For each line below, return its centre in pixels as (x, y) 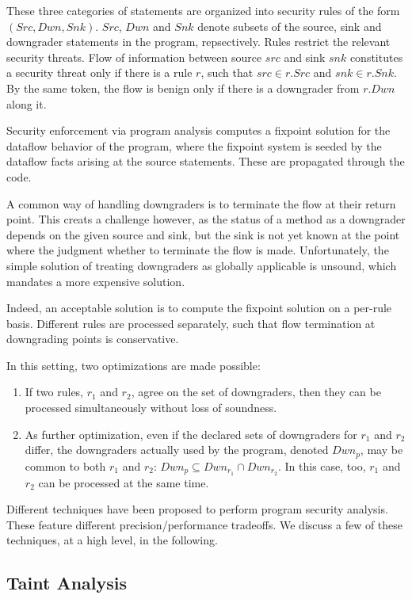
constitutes (376, 57)
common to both (65, 465)
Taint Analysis (67, 583)
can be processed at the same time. (124, 482)
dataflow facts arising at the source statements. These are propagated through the (206, 161)
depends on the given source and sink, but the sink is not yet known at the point (203, 234)
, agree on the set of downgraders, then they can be (256, 392)
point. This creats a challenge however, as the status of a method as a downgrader (206, 219)
